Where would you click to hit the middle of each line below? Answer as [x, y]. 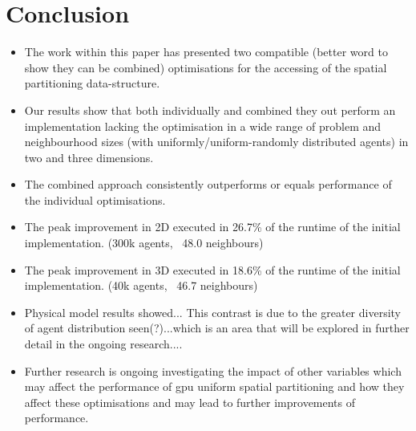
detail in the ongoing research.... [103, 344]
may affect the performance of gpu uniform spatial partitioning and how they [214, 386]
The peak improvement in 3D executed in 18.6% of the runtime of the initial [212, 269]
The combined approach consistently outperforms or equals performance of [208, 184]
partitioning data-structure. [92, 83]
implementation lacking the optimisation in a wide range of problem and [203, 126]
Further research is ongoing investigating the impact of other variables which [213, 370]
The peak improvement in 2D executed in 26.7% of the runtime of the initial [212, 227]
